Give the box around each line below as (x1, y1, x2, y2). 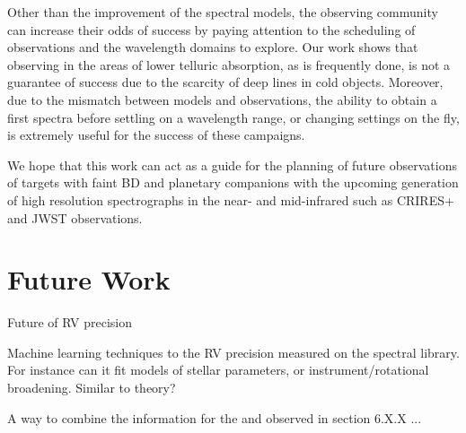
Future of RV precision (7, 313, 133, 332)
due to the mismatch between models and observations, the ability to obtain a (7, 90, 437, 108)
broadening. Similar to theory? (7, 378, 176, 397)
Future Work (7, 261, 171, 298)
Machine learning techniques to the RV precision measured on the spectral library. (7, 342, 460, 361)
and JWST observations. (7, 208, 143, 227)
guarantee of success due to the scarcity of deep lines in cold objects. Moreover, (7, 73, 444, 91)
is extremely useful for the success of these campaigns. (7, 126, 305, 144)
